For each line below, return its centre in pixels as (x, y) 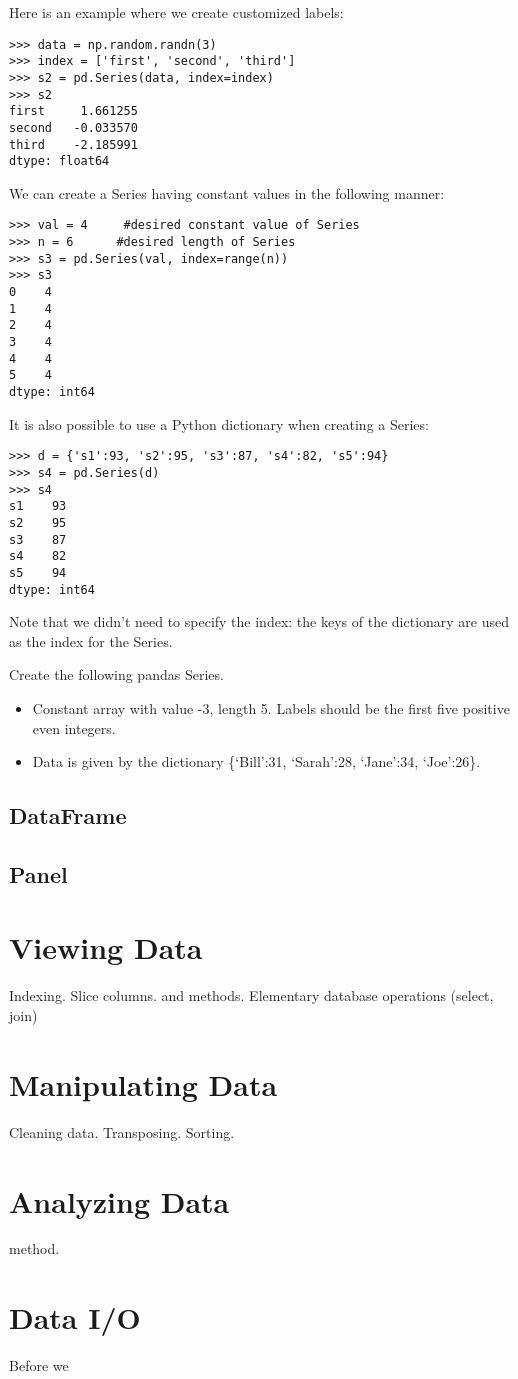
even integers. (74, 727)
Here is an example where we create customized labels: (176, 12)
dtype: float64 (59, 161)
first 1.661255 (73, 111)
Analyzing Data (119, 1200)
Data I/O (75, 1317)
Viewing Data (106, 947)
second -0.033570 (73, 127)
